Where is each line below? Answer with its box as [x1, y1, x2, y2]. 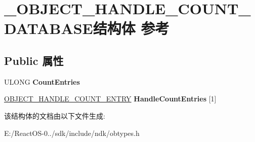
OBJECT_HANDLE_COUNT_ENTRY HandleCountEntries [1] [4, 93, 217, 104]
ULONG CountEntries [4, 76, 80, 87]
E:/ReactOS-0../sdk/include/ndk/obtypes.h [4, 127, 140, 138]
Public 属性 [4, 52, 64, 68]
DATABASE [4, 18, 93, 39]
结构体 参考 [93, 18, 169, 39]
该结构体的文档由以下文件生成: [4, 110, 105, 121]
